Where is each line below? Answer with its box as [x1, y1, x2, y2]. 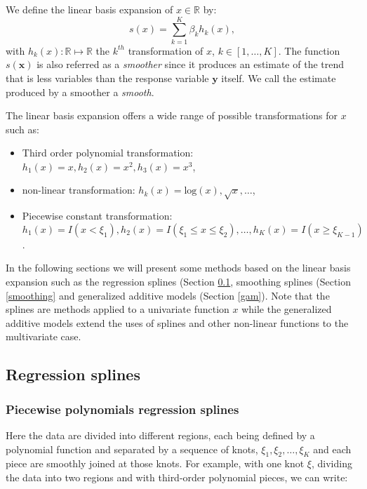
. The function [278, 43, 340, 58]
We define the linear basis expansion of [6, 2, 173, 16]
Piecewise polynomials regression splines [6, 400, 239, 417]
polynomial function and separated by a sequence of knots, [6, 441, 258, 456]
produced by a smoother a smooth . [6, 84, 154, 99]
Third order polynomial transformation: [22, 145, 194, 160]
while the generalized [241, 302, 332, 316]
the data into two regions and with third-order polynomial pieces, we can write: [6, 469, 348, 484]
